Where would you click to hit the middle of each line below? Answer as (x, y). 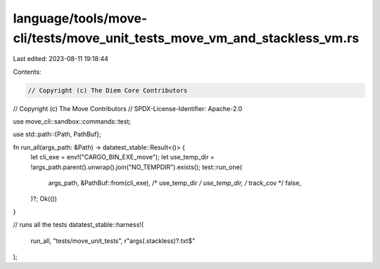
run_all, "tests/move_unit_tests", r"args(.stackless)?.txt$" (113, 241)
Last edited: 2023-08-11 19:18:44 (61, 59)
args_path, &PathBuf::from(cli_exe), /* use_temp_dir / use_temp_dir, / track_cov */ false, (175, 183)
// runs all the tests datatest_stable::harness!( (78, 225)
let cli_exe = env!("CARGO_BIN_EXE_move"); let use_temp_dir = (122, 157)
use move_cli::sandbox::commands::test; (72, 122)
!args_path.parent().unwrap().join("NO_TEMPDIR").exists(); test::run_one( (137, 167)
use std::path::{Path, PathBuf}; (57, 134)
